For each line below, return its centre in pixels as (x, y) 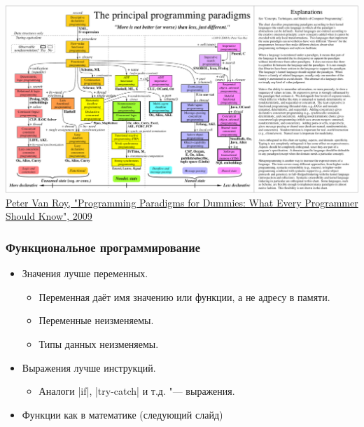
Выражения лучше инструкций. (89, 367)
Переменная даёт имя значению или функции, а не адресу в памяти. (184, 296)
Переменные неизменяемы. (96, 320)
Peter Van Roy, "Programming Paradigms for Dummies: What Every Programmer (182, 202)
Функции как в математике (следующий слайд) (122, 414)
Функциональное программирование (103, 247)
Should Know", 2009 (49, 216)
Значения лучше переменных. (85, 273)
